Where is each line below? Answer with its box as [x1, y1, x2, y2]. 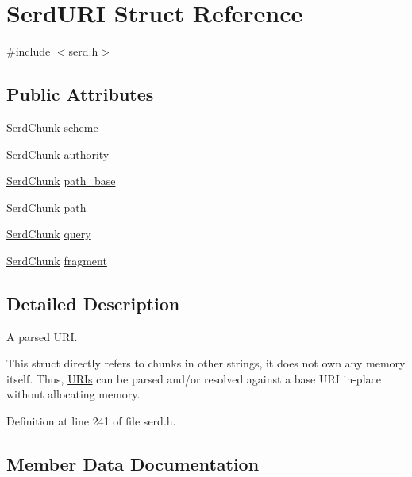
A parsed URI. [6, 328, 78, 344]
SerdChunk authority [6, 145, 110, 162]
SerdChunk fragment [6, 252, 107, 268]
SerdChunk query [6, 225, 91, 242]
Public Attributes [6, 82, 154, 106]
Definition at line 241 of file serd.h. [6, 413, 176, 429]
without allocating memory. [6, 386, 141, 402]
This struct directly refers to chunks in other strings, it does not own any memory [6, 355, 406, 371]
